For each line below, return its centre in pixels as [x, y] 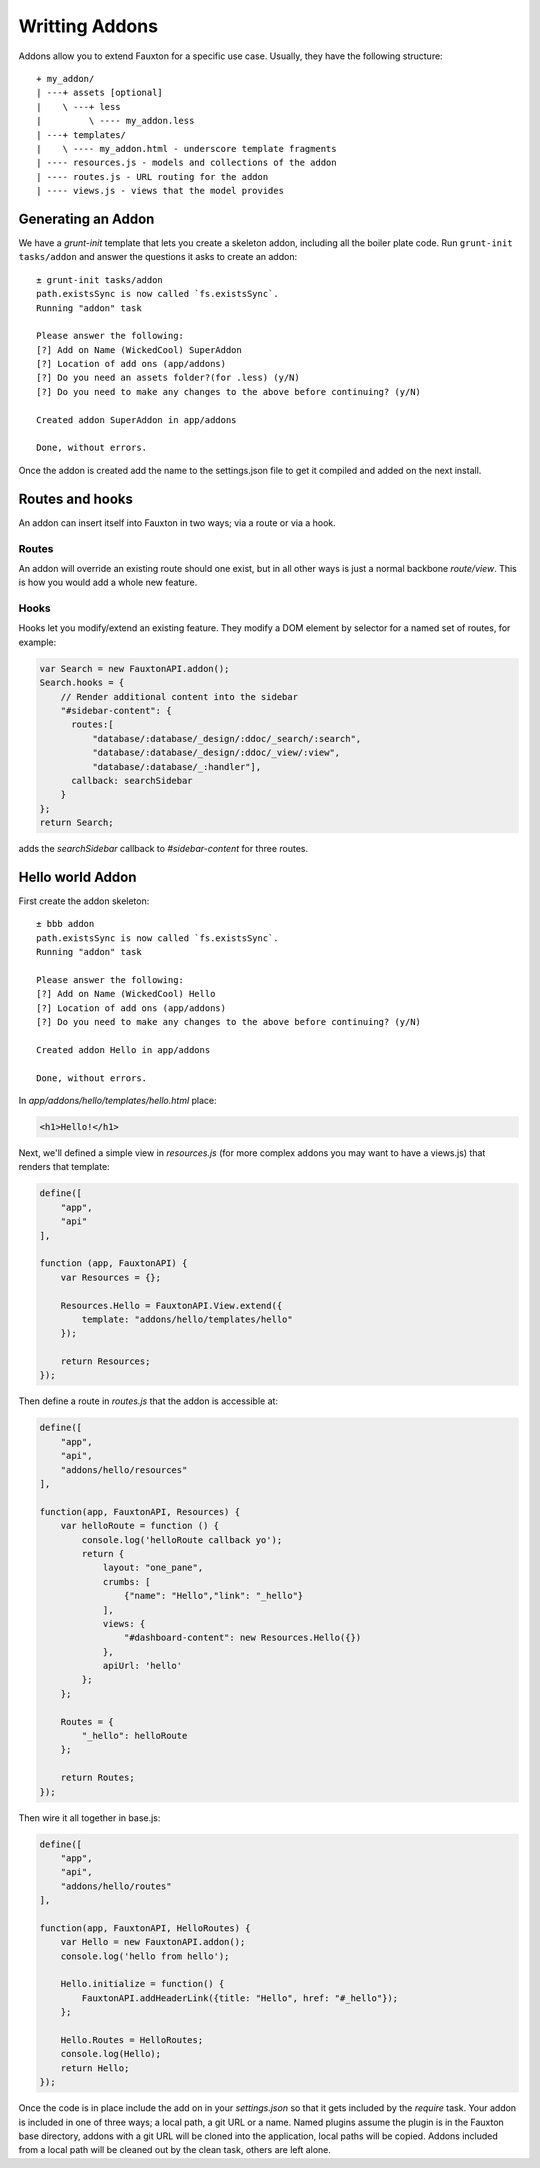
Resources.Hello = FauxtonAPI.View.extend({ [171, 1305]
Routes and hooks [76, 498]
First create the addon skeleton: [84, 901]
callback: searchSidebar [132, 780]
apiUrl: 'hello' [142, 1666]
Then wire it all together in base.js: [89, 1817]
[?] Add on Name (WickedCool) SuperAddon [139, 349]
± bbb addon [65, 924]
